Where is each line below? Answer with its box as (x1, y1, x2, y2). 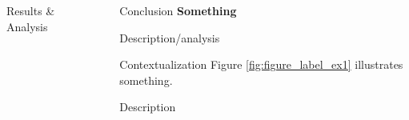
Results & (6, 2, 55, 18)
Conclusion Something (119, 2, 237, 18)
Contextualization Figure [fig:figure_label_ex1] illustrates (119, 56, 403, 73)
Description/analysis (119, 29, 220, 46)
